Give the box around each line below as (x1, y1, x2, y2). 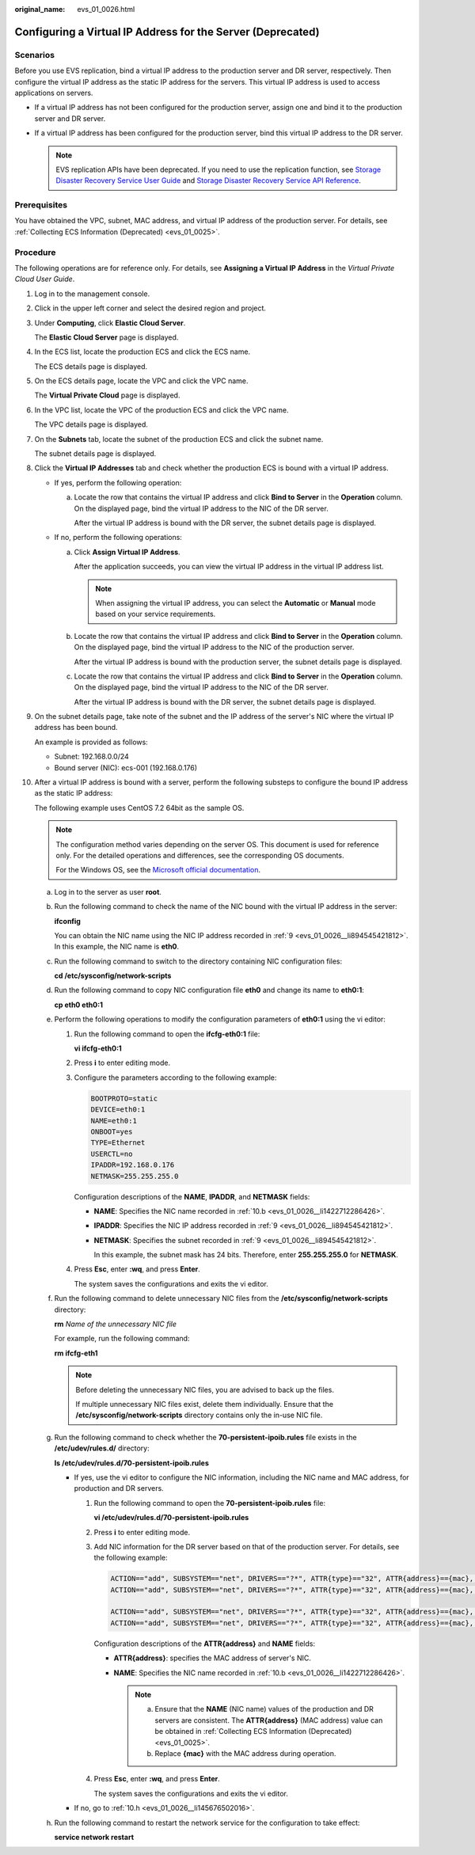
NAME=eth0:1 (90, 1116, 138, 1125)
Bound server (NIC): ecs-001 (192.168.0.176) (54, 762, 198, 772)
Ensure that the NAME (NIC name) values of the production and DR (154, 1705, 374, 1714)
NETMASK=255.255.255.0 (90, 1172, 179, 1180)
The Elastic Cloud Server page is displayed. (34, 333, 179, 342)
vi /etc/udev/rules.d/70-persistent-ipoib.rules (93, 1513, 249, 1522)
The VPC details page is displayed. (34, 420, 148, 429)
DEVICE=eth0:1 (90, 1105, 146, 1114)
